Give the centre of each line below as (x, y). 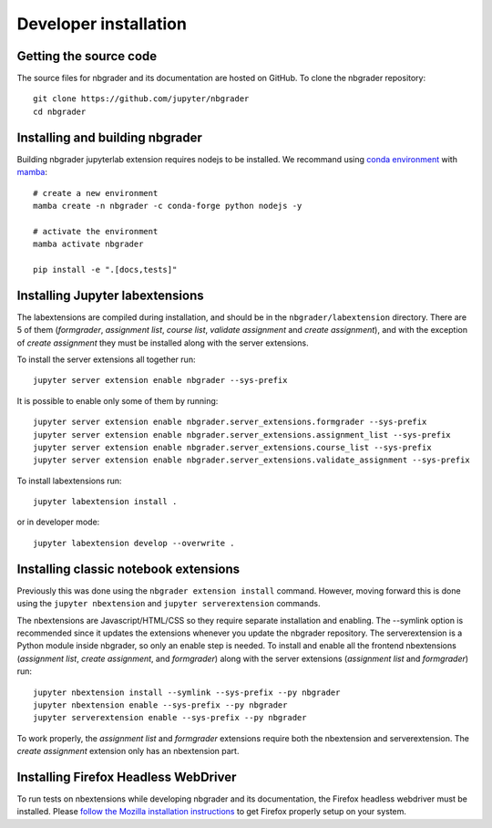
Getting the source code (87, 56)
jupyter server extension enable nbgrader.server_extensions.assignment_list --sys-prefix (242, 435)
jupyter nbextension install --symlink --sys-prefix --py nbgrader (187, 692)
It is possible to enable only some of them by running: (118, 400)
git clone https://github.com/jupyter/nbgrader (141, 99)
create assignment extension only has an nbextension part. (128, 751)
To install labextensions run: (69, 481)
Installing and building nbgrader (109, 137)
